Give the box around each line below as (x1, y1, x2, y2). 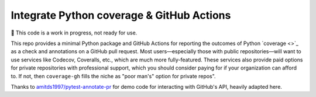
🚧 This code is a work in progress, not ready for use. (11, 29, 138, 36)
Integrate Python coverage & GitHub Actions (11, 9, 231, 22)
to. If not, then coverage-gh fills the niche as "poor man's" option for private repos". (11, 72, 216, 79)
